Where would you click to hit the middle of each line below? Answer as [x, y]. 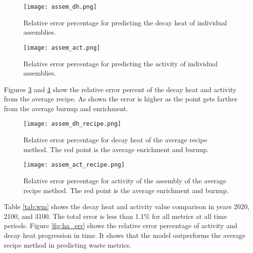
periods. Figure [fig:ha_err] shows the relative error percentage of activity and [121, 225]
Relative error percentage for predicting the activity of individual [121, 63]
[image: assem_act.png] [62, 48]
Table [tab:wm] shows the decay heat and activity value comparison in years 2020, [127, 206]
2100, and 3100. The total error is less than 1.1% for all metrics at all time [116, 216]
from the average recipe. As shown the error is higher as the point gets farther [121, 99]
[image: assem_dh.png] [60, 7]
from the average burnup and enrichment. [66, 108]
